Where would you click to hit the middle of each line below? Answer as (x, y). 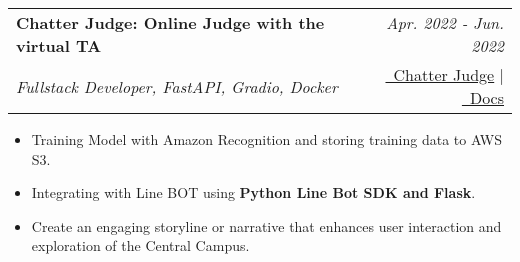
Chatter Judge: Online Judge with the (170, 22)
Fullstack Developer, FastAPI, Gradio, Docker (177, 86)
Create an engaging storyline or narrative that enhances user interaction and (266, 225)
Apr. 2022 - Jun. (445, 22)
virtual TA (59, 45)
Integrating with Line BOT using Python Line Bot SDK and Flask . (253, 192)
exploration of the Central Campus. (140, 245)
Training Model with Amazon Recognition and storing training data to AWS (267, 139)
